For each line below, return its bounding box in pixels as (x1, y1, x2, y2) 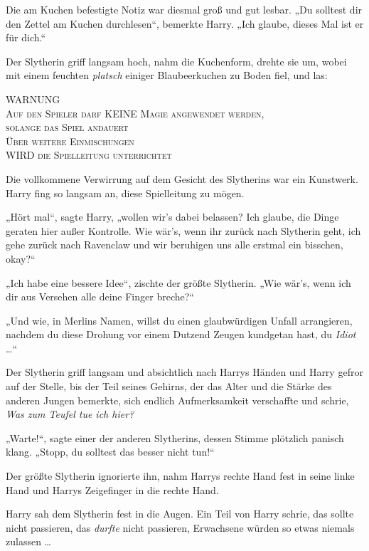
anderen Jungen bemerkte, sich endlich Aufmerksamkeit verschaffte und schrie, (6, 392, 349, 407)
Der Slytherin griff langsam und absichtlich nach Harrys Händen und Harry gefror (6, 364, 363, 379)
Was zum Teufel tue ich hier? (6, 406, 134, 421)
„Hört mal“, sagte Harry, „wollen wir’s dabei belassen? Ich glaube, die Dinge (6, 209, 339, 224)
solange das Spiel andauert (6, 120, 129, 135)
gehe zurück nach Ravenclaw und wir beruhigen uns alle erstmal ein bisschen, (6, 237, 343, 252)
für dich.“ (6, 30, 46, 45)
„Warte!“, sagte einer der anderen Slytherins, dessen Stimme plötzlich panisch (6, 430, 344, 445)
